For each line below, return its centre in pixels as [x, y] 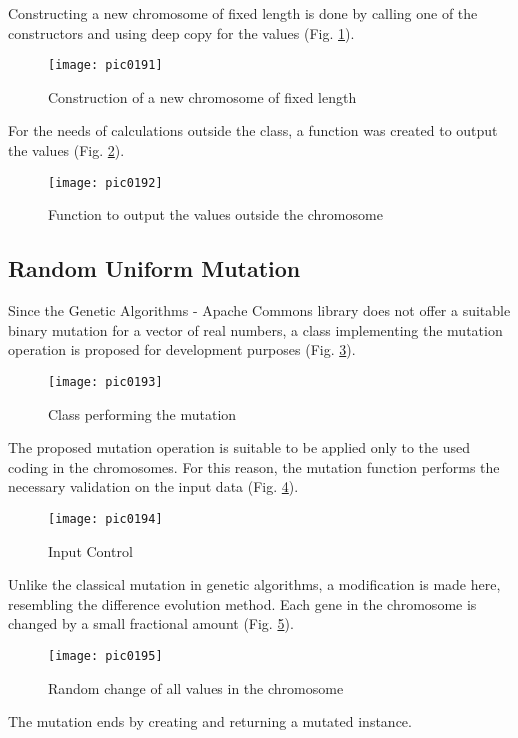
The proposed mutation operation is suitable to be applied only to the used [239, 447]
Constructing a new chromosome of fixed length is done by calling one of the [243, 13]
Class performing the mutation [142, 413]
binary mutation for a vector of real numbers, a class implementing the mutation [255, 329]
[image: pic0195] [105, 655]
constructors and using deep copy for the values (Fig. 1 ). [181, 32]
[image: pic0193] [105, 381]
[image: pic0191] [105, 65]
